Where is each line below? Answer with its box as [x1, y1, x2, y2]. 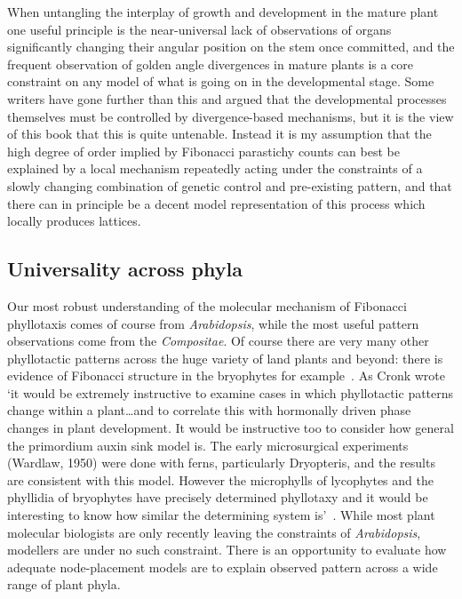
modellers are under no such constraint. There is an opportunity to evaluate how [7, 540, 447, 559]
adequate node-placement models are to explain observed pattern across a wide [7, 557, 438, 576]
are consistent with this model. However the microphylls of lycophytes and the [7, 470, 434, 489]
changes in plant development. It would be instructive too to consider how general [7, 419, 454, 437]
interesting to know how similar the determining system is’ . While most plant [7, 506, 435, 524]
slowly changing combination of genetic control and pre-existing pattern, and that [7, 176, 452, 195]
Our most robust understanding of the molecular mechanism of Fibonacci [7, 296, 407, 315]
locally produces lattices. [7, 212, 141, 230]
